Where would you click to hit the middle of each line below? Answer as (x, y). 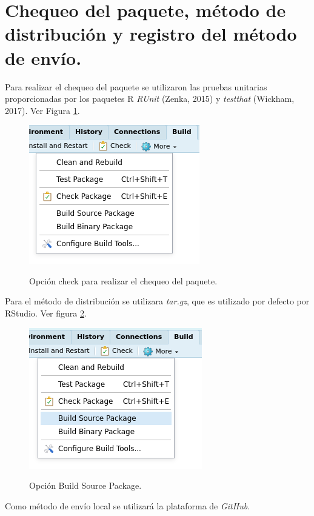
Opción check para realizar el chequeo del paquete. (123, 280)
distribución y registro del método (151, 34)
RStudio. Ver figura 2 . (46, 313)
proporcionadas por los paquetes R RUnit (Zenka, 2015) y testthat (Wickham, (150, 99)
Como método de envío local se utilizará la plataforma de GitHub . (128, 505)
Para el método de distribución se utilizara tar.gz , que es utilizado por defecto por (157, 301)
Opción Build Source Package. (85, 485)
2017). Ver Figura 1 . (42, 110)
